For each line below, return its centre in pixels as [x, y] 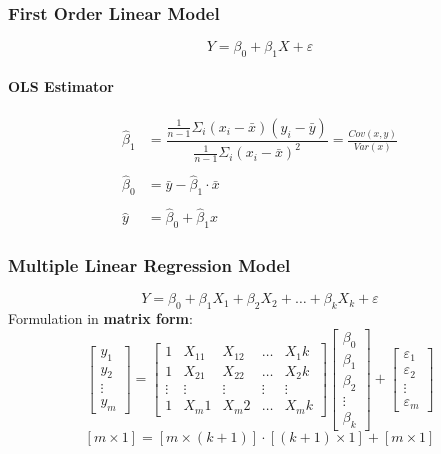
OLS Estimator [61, 85]
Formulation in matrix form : [100, 318]
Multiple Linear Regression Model [149, 265]
